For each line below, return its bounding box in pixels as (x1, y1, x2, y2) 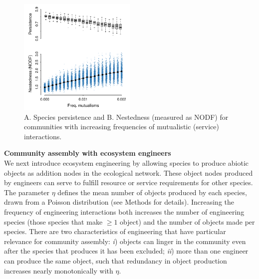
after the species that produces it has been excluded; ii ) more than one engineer (4, 246, 249, 256)
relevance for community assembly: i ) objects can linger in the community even (4, 236, 246, 246)
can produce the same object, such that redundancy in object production (4, 255, 227, 266)
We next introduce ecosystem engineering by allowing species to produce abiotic (4, 157, 249, 168)
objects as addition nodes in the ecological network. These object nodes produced (4, 167, 253, 178)
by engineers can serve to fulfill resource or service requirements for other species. (4, 177, 253, 188)
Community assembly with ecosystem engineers (4, 148, 171, 158)
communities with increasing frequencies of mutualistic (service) (24, 121, 219, 132)
